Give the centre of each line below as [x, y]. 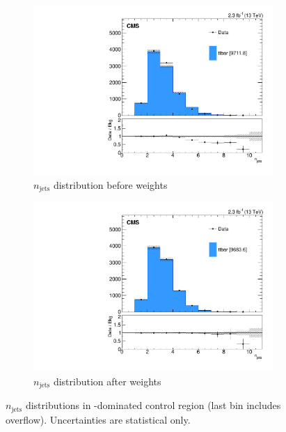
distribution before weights [110, 184]
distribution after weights [107, 381]
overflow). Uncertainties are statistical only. [98, 419]
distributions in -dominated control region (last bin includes [153, 405]
